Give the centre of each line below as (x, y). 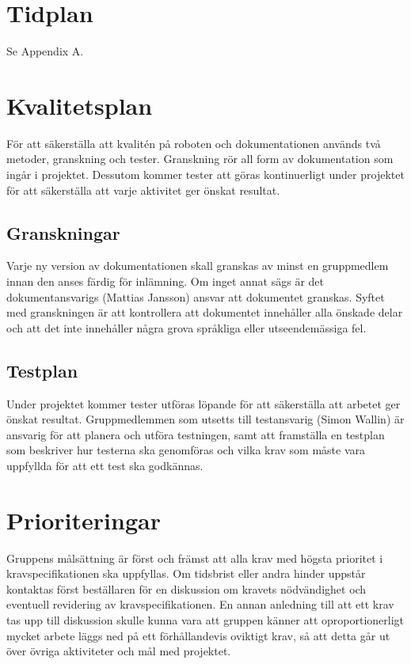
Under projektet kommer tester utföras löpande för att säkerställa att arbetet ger (204, 403)
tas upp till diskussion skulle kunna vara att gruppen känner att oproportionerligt (205, 620)
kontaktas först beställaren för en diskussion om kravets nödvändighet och (186, 588)
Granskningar (63, 232)
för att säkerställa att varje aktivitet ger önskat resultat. (143, 190)
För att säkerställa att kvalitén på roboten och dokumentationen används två (194, 143)
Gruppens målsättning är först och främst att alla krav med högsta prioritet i (195, 558)
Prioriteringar (84, 520)
